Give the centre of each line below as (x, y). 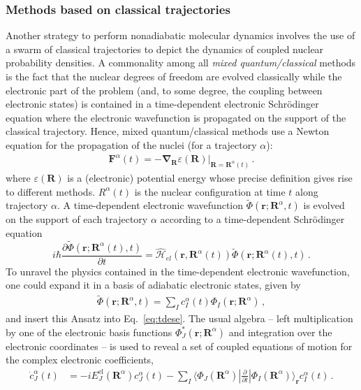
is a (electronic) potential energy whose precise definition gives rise (210, 177)
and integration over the (280, 332)
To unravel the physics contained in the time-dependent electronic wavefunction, (178, 271)
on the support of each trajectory (77, 219)
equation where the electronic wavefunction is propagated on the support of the (176, 117)
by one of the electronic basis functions (89, 332)
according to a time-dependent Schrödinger (252, 219)
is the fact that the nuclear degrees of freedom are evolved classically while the (174, 76)
